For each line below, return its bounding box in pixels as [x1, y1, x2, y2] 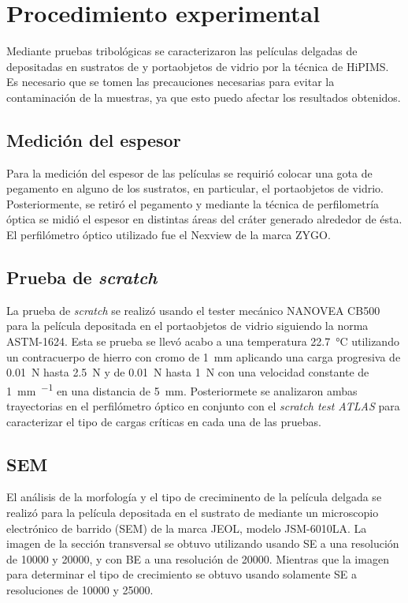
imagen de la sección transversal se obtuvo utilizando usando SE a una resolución [6, 535, 399, 552]
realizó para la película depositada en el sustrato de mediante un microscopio [6, 504, 379, 521]
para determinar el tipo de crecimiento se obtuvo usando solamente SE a [6, 566, 358, 582]
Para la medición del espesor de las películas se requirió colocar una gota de [6, 164, 373, 181]
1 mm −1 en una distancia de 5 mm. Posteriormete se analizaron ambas [6, 380, 358, 399]
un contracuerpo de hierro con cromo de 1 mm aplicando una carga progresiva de [6, 348, 401, 365]
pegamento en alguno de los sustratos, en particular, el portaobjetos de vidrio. [6, 180, 384, 197]
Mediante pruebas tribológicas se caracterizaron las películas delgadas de [6, 43, 358, 59]
